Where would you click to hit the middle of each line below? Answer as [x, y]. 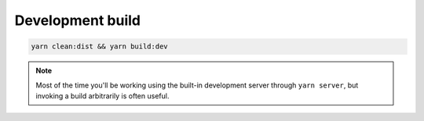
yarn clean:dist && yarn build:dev [99, 46]
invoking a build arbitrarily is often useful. [102, 96]
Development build [78, 20]
